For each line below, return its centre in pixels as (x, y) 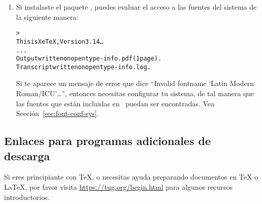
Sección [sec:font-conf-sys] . (57, 113)
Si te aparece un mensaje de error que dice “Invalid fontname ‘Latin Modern (135, 83)
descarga (27, 155)
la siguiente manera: (47, 17)
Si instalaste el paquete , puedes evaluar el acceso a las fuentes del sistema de (136, 7)
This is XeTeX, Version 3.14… (60, 41)
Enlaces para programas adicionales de (107, 141)
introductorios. (27, 197)
